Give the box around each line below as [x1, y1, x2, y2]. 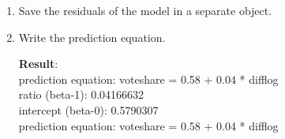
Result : [18, 55, 58, 72]
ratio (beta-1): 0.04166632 [18, 86, 144, 103]
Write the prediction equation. [18, 28, 166, 45]
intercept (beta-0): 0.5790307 [18, 101, 159, 118]
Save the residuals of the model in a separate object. [18, 2, 272, 18]
